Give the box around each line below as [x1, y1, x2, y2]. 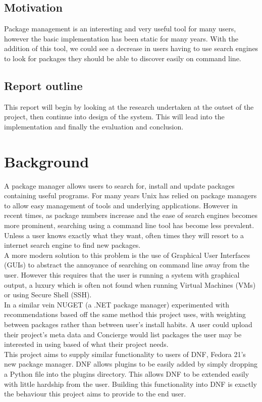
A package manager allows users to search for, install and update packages [4, 180, 235, 191]
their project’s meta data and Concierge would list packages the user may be [4, 329, 242, 339]
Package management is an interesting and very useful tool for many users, [4, 23, 236, 34]
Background [4, 151, 89, 171]
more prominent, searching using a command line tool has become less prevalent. [4, 220, 254, 231]
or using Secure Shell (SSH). [4, 289, 92, 300]
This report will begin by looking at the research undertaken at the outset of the [4, 101, 254, 112]
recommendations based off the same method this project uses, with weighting [4, 309, 246, 320]
